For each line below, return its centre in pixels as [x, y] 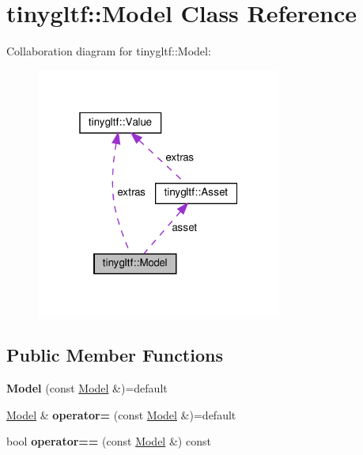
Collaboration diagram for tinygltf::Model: [109, 51]
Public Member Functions [115, 355]
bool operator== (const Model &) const [109, 441]
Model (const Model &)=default [87, 388]
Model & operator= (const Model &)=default [121, 414]
